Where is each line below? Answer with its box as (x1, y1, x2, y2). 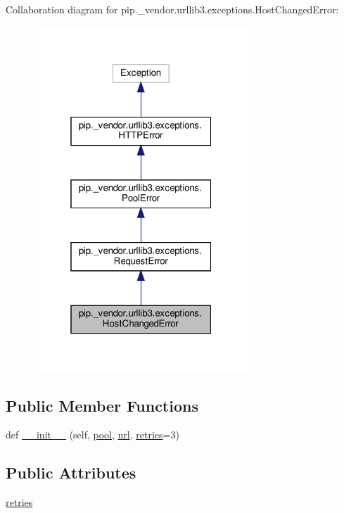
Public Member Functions (6, 394, 198, 416)
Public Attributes (6, 462, 136, 483)
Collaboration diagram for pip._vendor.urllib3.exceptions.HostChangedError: (6, 2, 339, 16)
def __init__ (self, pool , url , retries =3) (6, 427, 179, 442)
